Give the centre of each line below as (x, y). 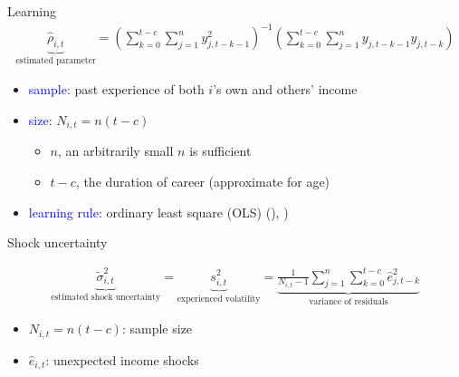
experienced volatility (219, 299)
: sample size (157, 329)
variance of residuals (349, 301)
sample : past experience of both (116, 89)
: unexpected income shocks (122, 359)
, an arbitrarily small (116, 151)
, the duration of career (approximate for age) (203, 181)
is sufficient (220, 151)
